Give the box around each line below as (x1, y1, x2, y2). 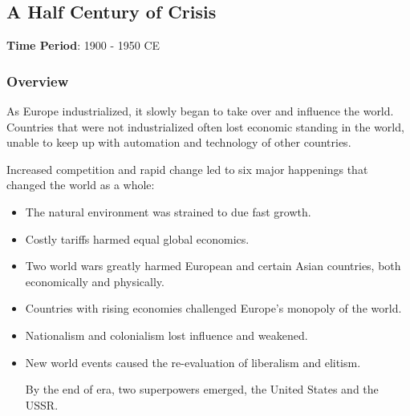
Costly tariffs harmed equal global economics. (25, 230, 250, 247)
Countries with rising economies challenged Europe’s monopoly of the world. (25, 300, 402, 317)
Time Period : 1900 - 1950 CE (6, 37, 160, 54)
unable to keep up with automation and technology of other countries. (6, 134, 351, 151)
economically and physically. (25, 273, 164, 289)
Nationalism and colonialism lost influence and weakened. (25, 326, 308, 343)
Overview (6, 71, 69, 91)
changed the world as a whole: (6, 176, 155, 193)
